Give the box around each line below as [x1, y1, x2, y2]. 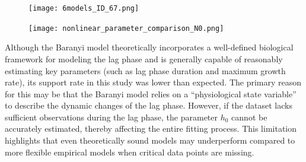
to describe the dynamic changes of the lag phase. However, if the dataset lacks [5, 99, 292, 112]
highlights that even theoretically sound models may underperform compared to [5, 134, 295, 147]
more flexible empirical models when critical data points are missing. [5, 145, 254, 158]
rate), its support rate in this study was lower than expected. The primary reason [5, 76, 302, 88]
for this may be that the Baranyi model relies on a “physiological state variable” [5, 87, 297, 100]
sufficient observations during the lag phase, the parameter [5, 110, 218, 123]
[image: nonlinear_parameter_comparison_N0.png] [28, 24, 224, 33]
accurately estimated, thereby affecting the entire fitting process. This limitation [5, 122, 297, 135]
